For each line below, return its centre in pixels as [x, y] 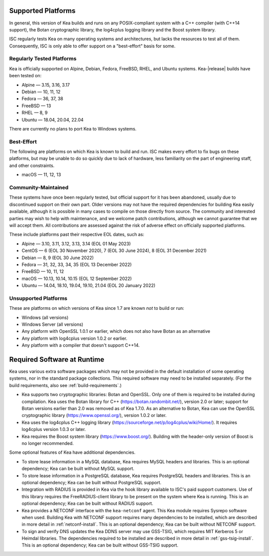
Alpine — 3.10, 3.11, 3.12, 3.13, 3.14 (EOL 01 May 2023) [76, 244]
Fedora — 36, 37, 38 [42, 99]
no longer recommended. [48, 443]
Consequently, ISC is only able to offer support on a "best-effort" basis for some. [92, 46]
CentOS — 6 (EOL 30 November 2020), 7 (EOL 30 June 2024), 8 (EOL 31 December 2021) [114, 251]
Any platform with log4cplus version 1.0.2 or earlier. [74, 338]
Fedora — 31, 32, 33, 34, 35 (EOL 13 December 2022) [77, 265]
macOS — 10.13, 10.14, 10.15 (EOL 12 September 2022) [77, 278]
